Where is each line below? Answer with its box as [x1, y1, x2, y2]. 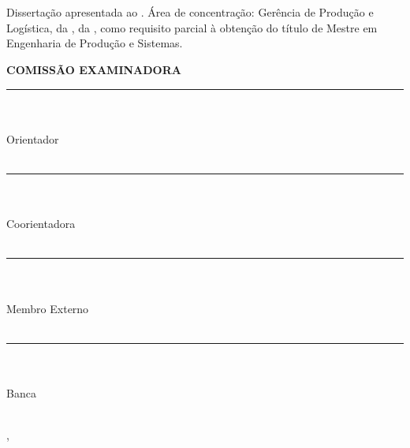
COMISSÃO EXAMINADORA [6, 61, 181, 77]
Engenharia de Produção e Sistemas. [6, 35, 183, 51]
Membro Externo [6, 300, 89, 316]
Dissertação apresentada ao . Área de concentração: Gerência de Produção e [6, 4, 374, 21]
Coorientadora [6, 215, 76, 232]
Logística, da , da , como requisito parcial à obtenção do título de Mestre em [6, 19, 378, 35]
